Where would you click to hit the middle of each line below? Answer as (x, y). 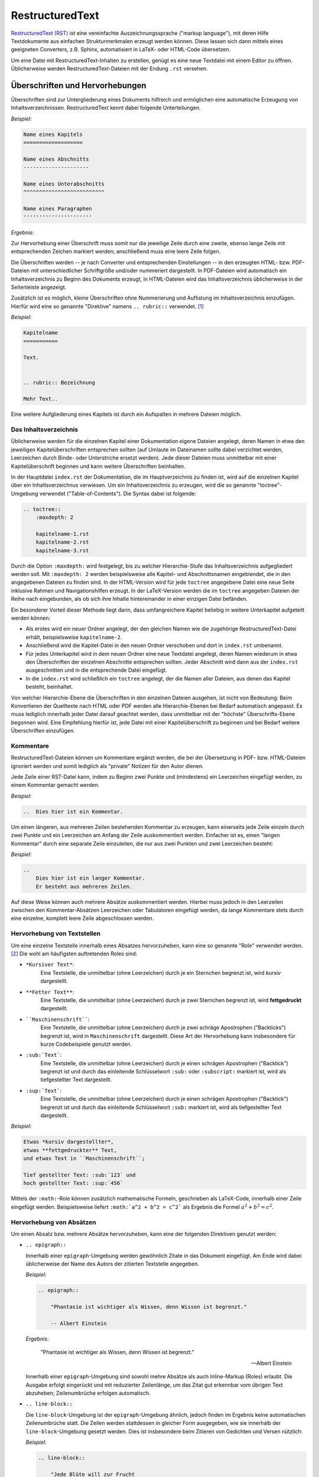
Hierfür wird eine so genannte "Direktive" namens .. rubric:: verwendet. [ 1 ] (107, 306)
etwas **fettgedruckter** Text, (70, 1150)
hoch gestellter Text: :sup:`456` (73, 1183)
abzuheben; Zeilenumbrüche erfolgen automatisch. (88, 1393)
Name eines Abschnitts (56, 159)
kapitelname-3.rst (62, 550)
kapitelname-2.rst (62, 542)
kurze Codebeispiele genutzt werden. (86, 1044)
